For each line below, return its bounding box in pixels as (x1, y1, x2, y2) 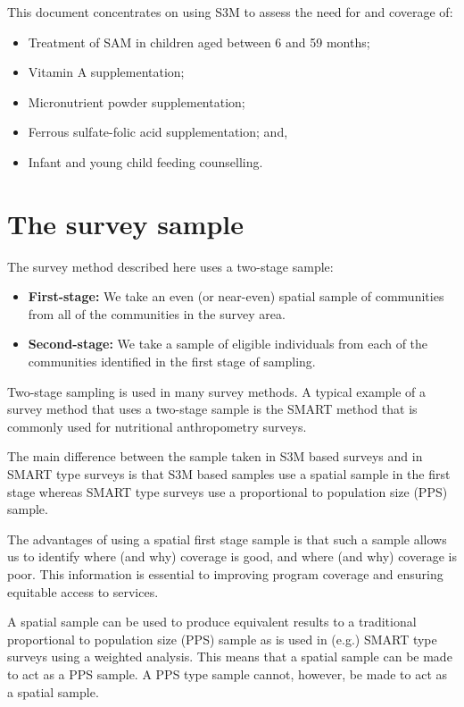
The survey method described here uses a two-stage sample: (7, 257, 334, 275)
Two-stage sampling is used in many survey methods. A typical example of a (7, 382, 427, 400)
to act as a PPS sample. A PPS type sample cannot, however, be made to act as (7, 664, 448, 683)
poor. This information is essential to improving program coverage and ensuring (7, 565, 443, 583)
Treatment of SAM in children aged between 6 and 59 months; (28, 32, 370, 51)
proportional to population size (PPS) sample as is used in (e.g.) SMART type (7, 629, 437, 648)
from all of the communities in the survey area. (28, 304, 286, 323)
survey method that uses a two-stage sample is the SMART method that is (7, 400, 418, 418)
